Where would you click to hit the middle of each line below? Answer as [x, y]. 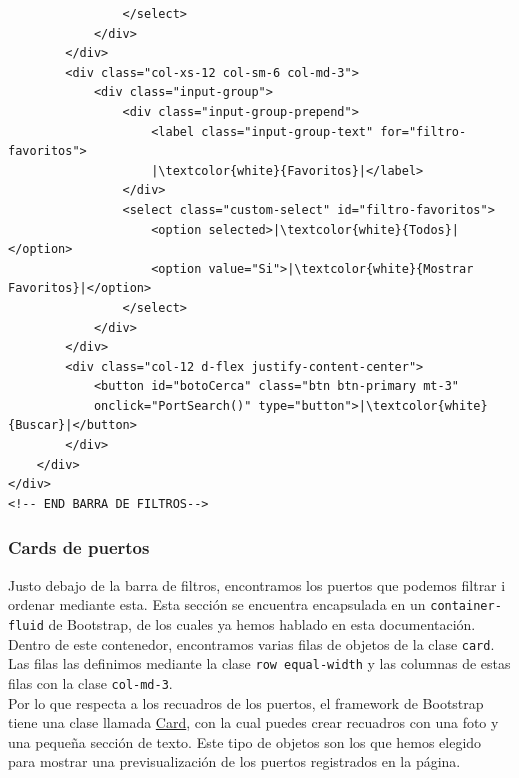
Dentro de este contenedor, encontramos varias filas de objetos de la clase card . [251, 643]
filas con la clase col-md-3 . [90, 682]
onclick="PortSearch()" [172, 405]
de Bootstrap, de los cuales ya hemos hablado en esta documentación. [262, 623]
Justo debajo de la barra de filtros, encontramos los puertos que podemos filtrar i [257, 584]
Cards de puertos [79, 547]
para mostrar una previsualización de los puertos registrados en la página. [234, 761]
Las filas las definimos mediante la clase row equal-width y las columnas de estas [259, 663]
